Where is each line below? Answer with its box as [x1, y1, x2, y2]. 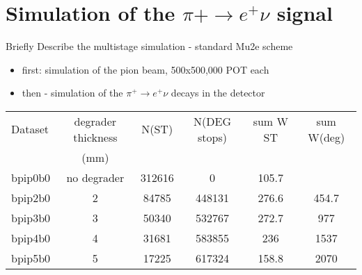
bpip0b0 [11, 169, 51, 185]
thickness [73, 128, 118, 145]
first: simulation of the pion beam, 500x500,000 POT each [22, 62, 269, 76]
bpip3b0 [11, 209, 51, 226]
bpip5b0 [11, 249, 51, 266]
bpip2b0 [11, 189, 51, 206]
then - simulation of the [22, 85, 123, 100]
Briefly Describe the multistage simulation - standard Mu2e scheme [6, 39, 293, 53]
